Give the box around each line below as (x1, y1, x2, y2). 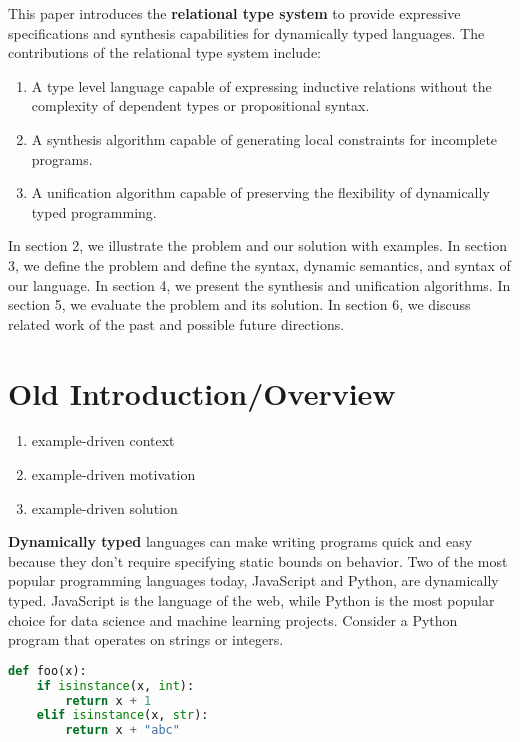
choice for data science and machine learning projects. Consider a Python (8, 609, 458, 630)
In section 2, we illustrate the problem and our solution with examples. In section (8, 235, 508, 256)
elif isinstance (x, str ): (36, 708, 209, 723)
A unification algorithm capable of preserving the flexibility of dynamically (31, 182, 490, 203)
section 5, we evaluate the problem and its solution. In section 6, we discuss (8, 294, 471, 315)
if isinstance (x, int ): (36, 678, 195, 693)
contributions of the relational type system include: (8, 42, 321, 63)
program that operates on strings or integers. (8, 629, 284, 650)
